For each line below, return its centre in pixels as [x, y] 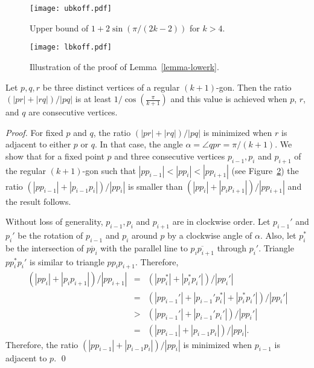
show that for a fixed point [55, 156]
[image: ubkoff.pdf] [71, 8]
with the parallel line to [144, 247]
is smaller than [155, 186]
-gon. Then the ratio [254, 87]
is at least [93, 99]
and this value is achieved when [229, 99]
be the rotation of [50, 235]
